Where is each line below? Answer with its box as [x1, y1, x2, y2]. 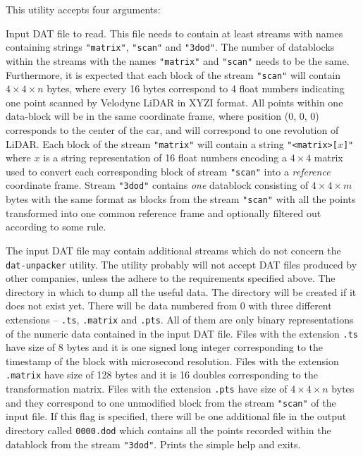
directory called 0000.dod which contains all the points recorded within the [6, 423, 331, 438]
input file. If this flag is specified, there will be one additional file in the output [6, 409, 347, 424]
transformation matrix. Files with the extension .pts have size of [6, 381, 288, 396]
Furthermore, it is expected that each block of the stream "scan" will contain [6, 67, 341, 82]
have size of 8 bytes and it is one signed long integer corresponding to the [6, 340, 324, 355]
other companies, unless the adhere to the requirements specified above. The [6, 271, 336, 285]
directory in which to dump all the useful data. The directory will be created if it [6, 284, 357, 299]
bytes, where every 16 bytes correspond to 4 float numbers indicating [47, 81, 345, 96]
